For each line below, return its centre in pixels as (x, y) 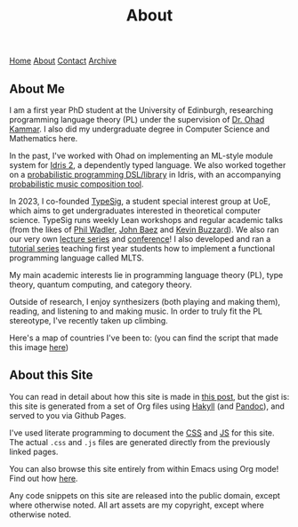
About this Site (51, 375)
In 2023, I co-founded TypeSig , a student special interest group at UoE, (140, 201)
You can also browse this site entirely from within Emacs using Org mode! (144, 468)
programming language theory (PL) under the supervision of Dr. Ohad (137, 120)
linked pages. (34, 451)
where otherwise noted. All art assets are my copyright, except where (137, 505)
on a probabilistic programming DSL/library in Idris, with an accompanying (145, 175)
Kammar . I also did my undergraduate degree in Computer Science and (139, 129)
